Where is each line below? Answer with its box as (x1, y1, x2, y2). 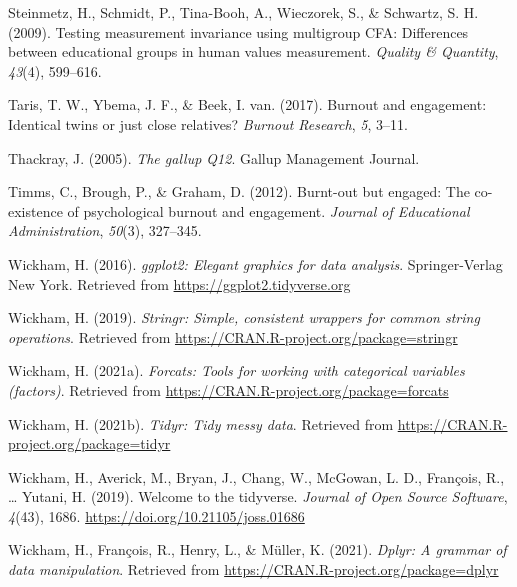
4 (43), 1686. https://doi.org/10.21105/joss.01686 (8, 505, 305, 526)
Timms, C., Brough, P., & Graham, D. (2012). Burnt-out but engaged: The (8, 181, 470, 202)
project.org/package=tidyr (8, 433, 171, 454)
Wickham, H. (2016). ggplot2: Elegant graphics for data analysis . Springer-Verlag (8, 253, 503, 274)
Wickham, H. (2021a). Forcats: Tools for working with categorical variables (8, 360, 465, 381)
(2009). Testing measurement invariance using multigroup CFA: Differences (8, 21, 469, 42)
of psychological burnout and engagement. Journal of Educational (67, 200, 470, 221)
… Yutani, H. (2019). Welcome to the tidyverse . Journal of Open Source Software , (8, 486, 508, 507)
